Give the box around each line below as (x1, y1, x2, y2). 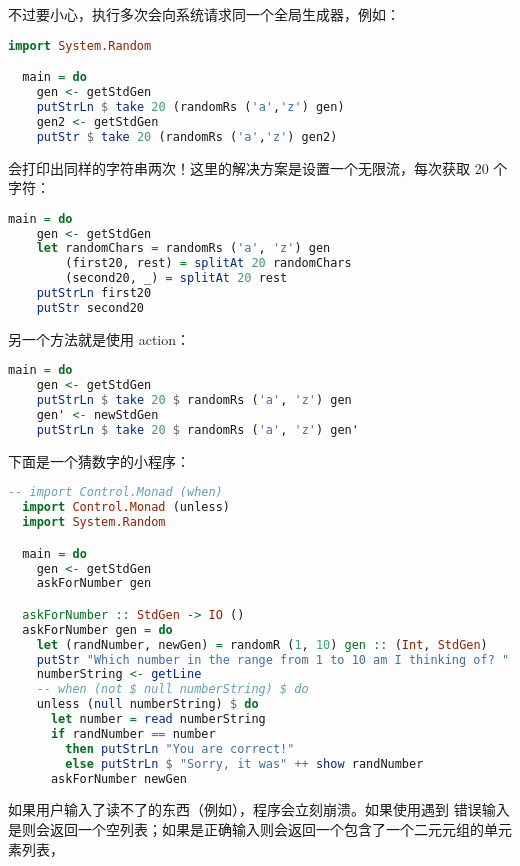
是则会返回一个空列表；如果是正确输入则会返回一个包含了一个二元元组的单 (8, 819, 498, 840)
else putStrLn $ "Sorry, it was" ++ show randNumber (65, 756, 424, 771)
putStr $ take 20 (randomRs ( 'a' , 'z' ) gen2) (36, 129, 338, 144)
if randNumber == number (50, 726, 216, 741)
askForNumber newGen (50, 771, 187, 786)
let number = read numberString (50, 712, 266, 727)
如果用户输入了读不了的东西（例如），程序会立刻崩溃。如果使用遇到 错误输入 (8, 799, 510, 820)
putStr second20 (36, 300, 145, 315)
